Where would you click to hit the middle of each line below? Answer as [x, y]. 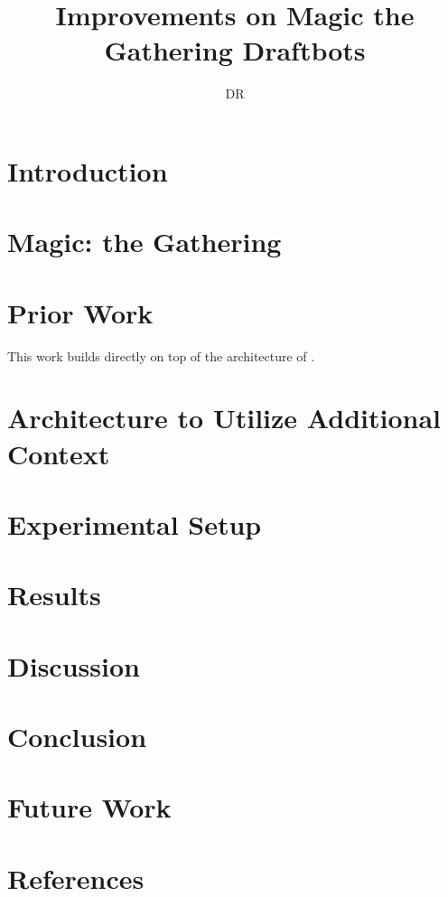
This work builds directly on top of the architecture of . [161, 355]
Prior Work [80, 312]
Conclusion [77, 737]
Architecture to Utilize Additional [224, 418]
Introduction [88, 170]
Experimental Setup [135, 523]
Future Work [89, 807]
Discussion [74, 665]
